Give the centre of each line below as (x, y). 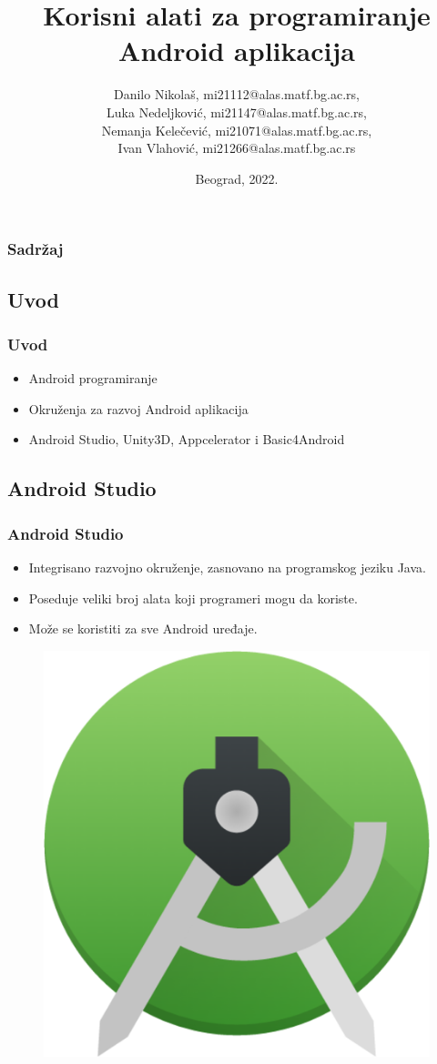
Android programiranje (93, 378)
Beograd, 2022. (237, 178)
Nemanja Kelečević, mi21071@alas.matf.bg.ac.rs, (237, 130)
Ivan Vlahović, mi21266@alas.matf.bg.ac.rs (237, 148)
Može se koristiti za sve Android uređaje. (143, 628)
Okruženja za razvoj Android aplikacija (138, 408)
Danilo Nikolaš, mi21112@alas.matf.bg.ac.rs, (237, 94)
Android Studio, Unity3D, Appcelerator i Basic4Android (187, 439)
